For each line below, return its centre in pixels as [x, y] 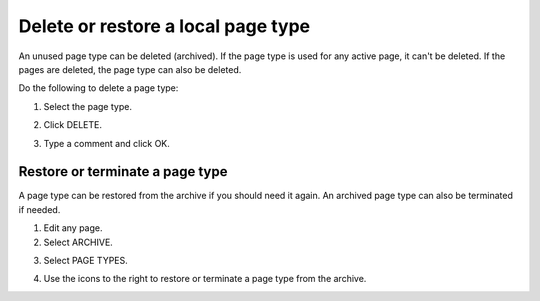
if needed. [39, 209]
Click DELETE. [72, 125]
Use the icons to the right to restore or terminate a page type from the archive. [205, 279]
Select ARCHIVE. [78, 242]
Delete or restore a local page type [164, 26]
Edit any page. [73, 228]
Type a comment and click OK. [106, 143]
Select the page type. [87, 106]
